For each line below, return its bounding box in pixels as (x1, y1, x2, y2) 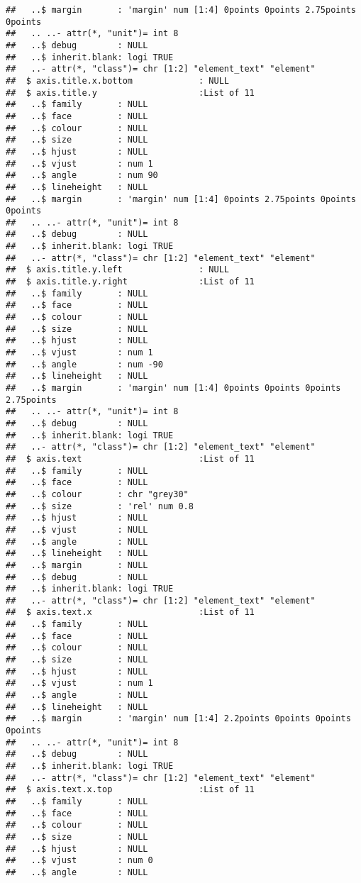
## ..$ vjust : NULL (6, 524, 148, 535)
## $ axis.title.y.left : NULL (6, 265, 229, 275)
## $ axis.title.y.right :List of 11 (6, 277, 255, 287)
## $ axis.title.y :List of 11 (6, 87, 255, 98)
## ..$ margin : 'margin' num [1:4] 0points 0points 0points (6, 383, 341, 393)
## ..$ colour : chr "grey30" (6, 489, 189, 499)
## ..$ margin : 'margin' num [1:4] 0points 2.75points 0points (6, 194, 356, 204)
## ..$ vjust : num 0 (6, 855, 153, 866)
